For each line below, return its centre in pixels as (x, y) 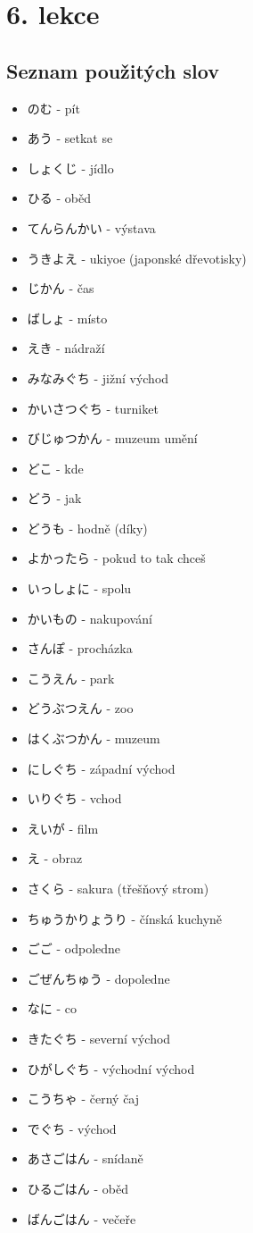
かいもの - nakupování (90, 618)
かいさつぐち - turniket (93, 408)
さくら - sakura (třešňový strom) (118, 889)
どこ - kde (55, 468)
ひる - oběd (59, 198)
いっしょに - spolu (79, 588)
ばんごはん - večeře (82, 1218)
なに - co (52, 1008)
